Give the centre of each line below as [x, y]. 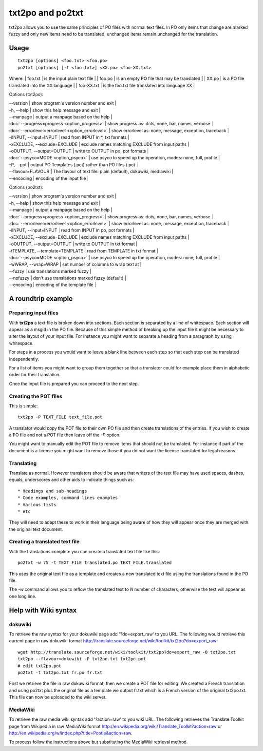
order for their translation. [35, 375]
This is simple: [23, 406]
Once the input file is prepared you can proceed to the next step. [74, 384]
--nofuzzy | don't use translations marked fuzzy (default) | [68, 278]
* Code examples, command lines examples [68, 498]
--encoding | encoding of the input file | [49, 178]
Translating [23, 463]
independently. [24, 359]
